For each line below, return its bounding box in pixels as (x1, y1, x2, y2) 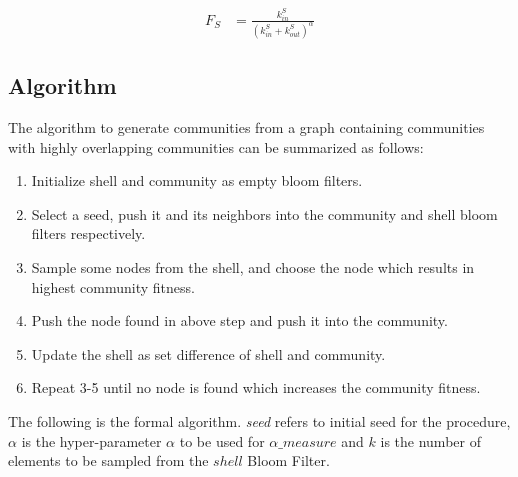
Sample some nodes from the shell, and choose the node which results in (31, 256, 475, 277)
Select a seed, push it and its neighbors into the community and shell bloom (31, 203, 498, 224)
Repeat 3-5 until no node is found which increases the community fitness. (31, 377, 481, 398)
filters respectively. (31, 223, 146, 244)
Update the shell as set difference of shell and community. (31, 343, 386, 364)
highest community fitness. (31, 276, 195, 297)
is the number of (380, 430, 481, 451)
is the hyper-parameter (21, 430, 162, 451)
